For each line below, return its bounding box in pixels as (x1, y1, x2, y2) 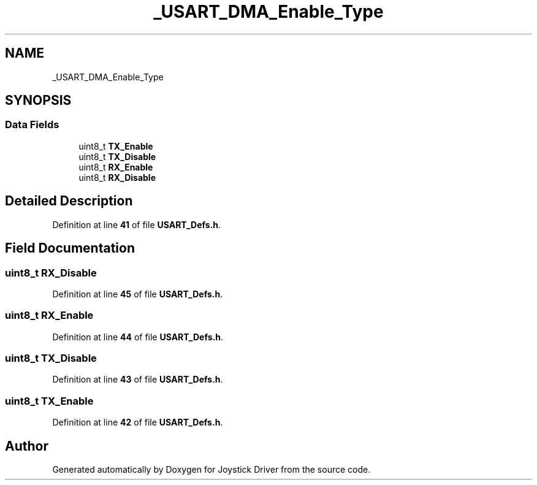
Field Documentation (5, 240, 135, 256)
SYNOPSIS (5, 93, 72, 109)
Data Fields (5, 118, 59, 131)
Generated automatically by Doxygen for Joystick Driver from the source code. (52, 464, 371, 475)
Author (5, 438, 48, 454)
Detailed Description (5, 193, 133, 209)
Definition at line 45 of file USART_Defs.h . (52, 288, 223, 299)
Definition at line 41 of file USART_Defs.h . (52, 219, 221, 230)
